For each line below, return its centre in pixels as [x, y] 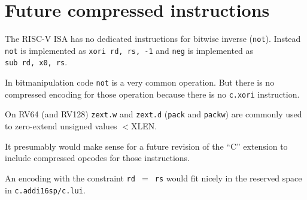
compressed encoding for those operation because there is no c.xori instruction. [152, 94]
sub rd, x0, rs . [36, 62]
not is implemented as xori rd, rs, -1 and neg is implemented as [129, 50]
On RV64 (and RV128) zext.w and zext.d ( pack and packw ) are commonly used [153, 114]
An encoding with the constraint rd [70, 178]
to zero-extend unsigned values [61, 126]
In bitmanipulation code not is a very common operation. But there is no [140, 82]
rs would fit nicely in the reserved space [228, 178]
